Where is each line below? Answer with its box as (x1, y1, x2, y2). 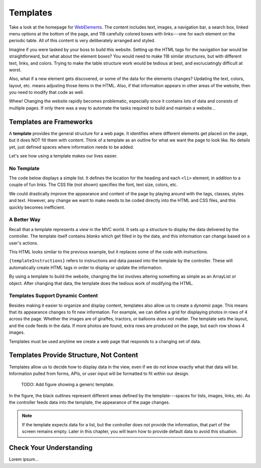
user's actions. (9, 240, 39, 246)
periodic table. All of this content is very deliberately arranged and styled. (9, 38, 156, 44)
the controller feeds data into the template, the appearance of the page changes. (9, 400, 170, 406)
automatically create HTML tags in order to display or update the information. (9, 265, 163, 270)
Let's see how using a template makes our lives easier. (9, 153, 118, 158)
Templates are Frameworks (9, 118, 93, 126)
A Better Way (9, 216, 41, 223)
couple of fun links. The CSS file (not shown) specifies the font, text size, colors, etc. (9, 182, 178, 187)
